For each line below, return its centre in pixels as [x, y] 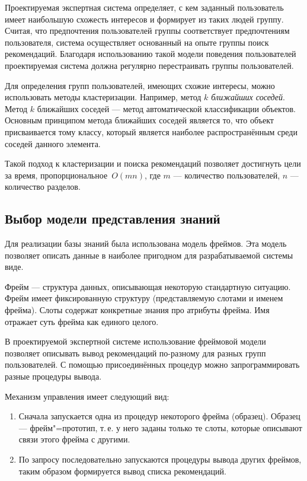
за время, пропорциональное [56, 175]
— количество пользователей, [227, 175]
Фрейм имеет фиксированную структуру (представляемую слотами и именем [144, 298]
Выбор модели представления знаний [113, 219]
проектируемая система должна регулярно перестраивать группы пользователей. [149, 65]
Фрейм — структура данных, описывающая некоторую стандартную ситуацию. [148, 286]
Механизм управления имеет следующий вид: [87, 396]
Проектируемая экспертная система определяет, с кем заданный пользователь [144, 7]
